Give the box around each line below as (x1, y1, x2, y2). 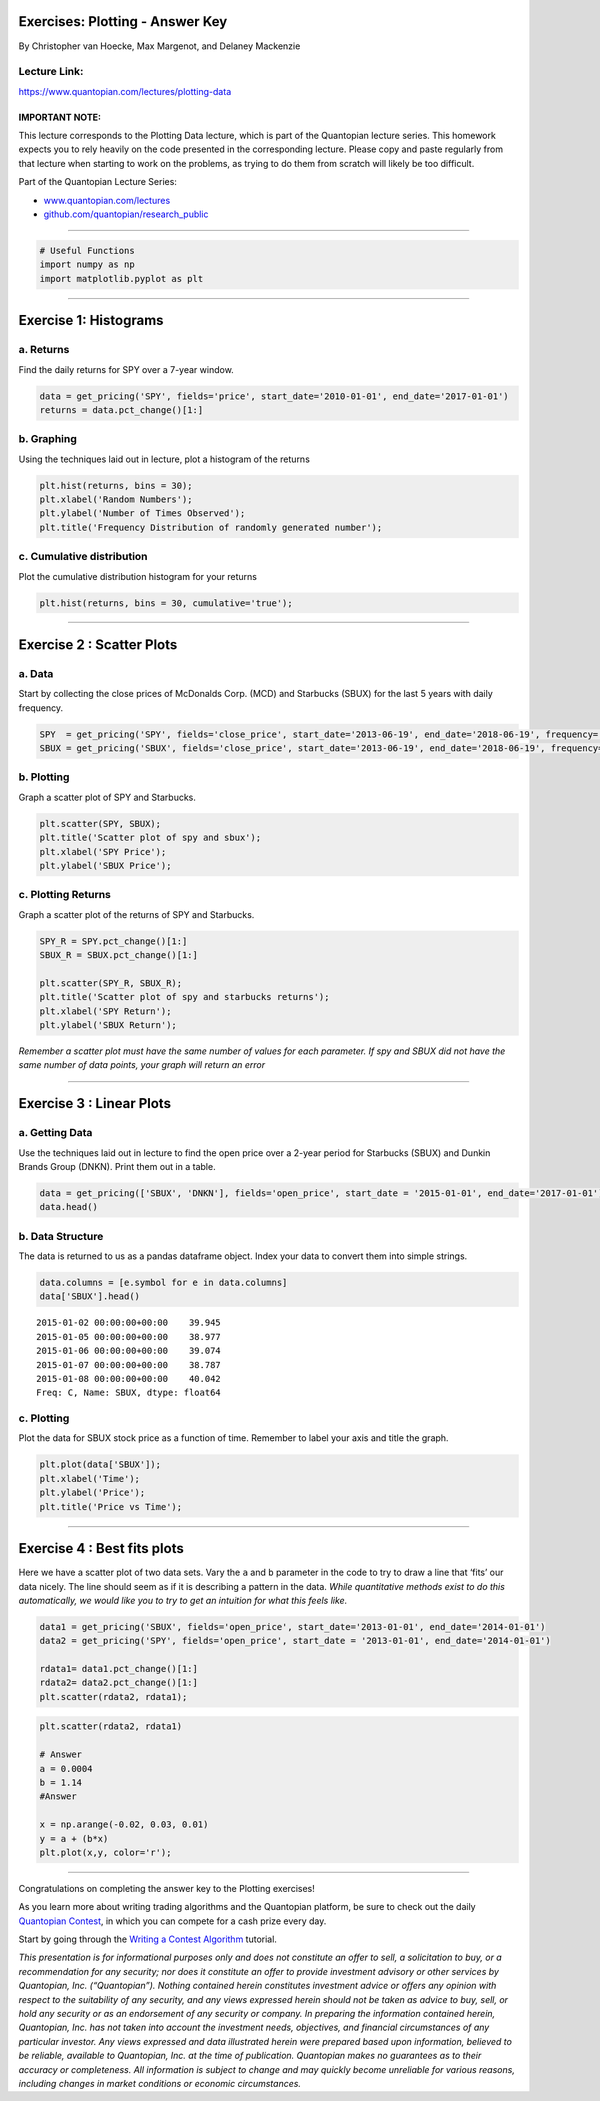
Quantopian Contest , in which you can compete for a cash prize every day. (18, 1915, 327, 1927)
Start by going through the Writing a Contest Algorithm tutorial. (18, 1933, 277, 1945)
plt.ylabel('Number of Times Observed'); (39, 508, 246, 519)
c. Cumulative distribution (18, 550, 149, 564)
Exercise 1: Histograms (18, 312, 164, 329)
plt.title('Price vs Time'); (39, 1501, 183, 1512)
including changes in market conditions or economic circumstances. (18, 2077, 302, 2089)
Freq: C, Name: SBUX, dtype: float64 (36, 1387, 222, 1399)
